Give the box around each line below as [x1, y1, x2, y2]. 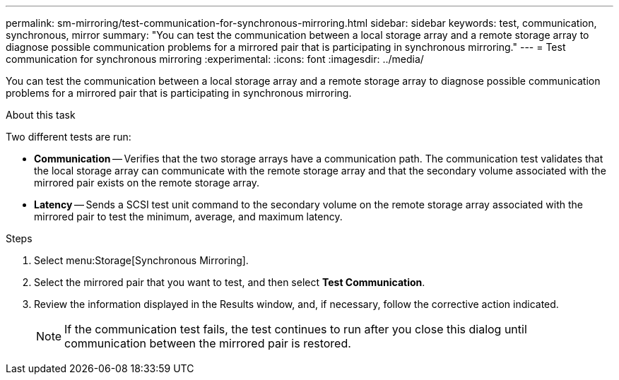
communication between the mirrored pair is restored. [64, 336, 351, 350]
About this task [6, 109, 76, 121]
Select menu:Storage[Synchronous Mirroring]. [34, 254, 249, 266]
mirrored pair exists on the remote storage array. [34, 177, 260, 189]
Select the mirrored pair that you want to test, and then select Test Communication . [34, 276, 425, 288]
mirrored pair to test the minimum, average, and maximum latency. [34, 210, 343, 222]
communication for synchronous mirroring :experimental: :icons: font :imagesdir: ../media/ [6, 53, 424, 65]
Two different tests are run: [6, 131, 131, 143]
